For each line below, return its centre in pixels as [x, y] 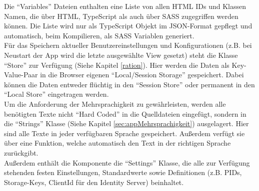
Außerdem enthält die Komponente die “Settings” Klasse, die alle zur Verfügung [127, 162]
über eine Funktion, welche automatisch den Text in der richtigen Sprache [117, 143]
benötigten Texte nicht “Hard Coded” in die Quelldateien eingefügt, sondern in [125, 113]
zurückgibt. [21, 152]
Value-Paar [21, 75]
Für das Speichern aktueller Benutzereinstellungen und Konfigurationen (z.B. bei [128, 45]
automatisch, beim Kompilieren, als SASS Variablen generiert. [99, 35]
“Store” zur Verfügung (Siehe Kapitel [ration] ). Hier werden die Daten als [117, 65]
